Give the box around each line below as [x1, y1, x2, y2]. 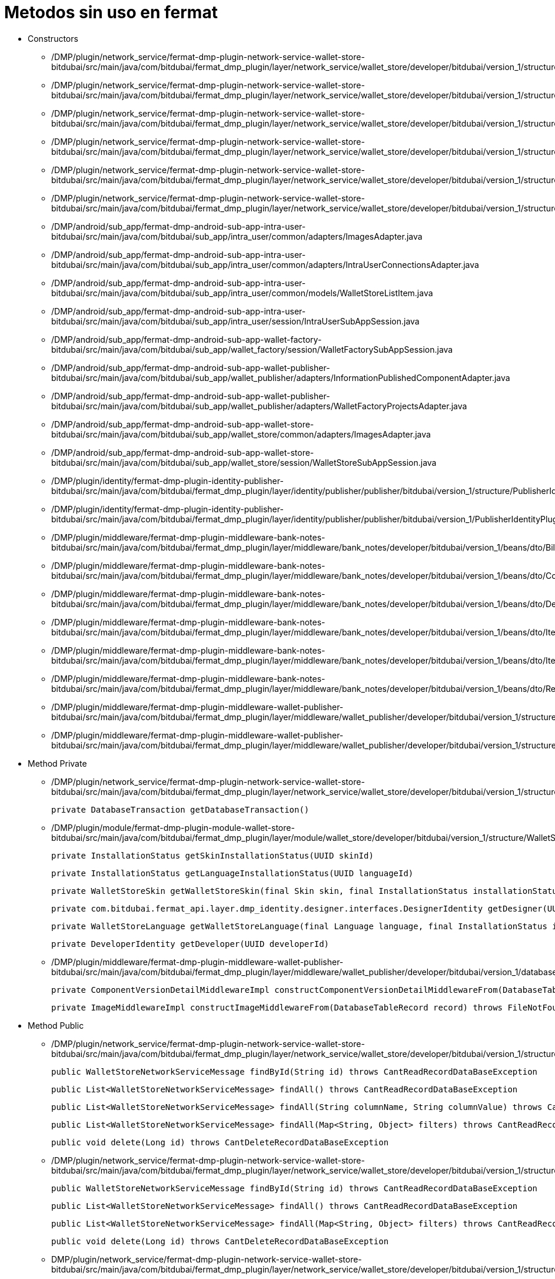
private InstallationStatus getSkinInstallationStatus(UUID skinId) [51, 850, 374, 860]
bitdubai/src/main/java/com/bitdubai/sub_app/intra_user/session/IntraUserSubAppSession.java [51, 316, 420, 326]
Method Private [28, 758, 87, 768]
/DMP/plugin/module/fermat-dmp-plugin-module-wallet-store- [51, 822, 295, 833]
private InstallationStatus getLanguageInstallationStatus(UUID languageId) [51, 868, 414, 878]
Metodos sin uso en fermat [4, 2, 218, 22]
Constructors [28, 33, 78, 44]
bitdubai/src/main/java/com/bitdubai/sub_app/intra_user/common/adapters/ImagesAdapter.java [51, 231, 423, 241]
